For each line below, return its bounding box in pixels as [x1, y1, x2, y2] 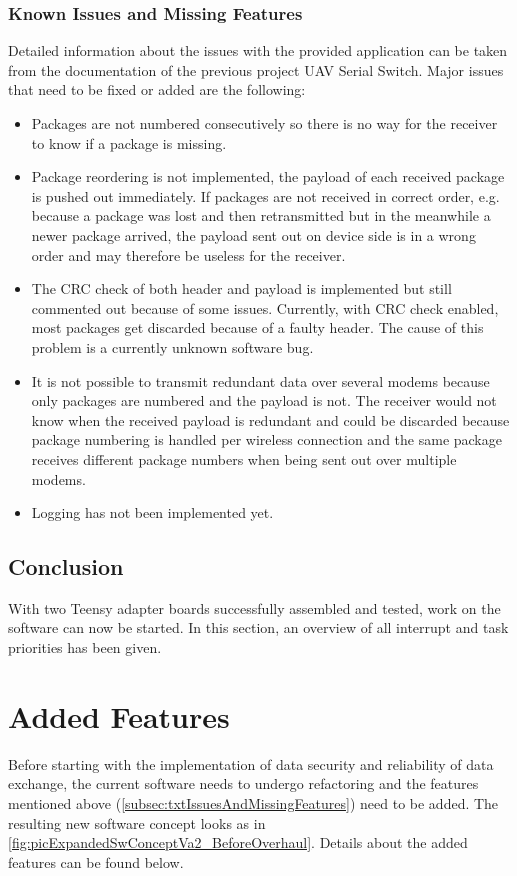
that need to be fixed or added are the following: [8, 79, 306, 100]
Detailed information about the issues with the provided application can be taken [8, 40, 508, 61]
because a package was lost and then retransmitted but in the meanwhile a [31, 205, 491, 226]
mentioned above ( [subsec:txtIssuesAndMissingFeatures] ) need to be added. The [8, 792, 499, 813]
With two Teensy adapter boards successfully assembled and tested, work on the [8, 597, 501, 618]
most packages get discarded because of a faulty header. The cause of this [31, 317, 484, 338]
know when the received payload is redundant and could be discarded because [31, 409, 510, 430]
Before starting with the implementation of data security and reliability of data [8, 753, 494, 774]
